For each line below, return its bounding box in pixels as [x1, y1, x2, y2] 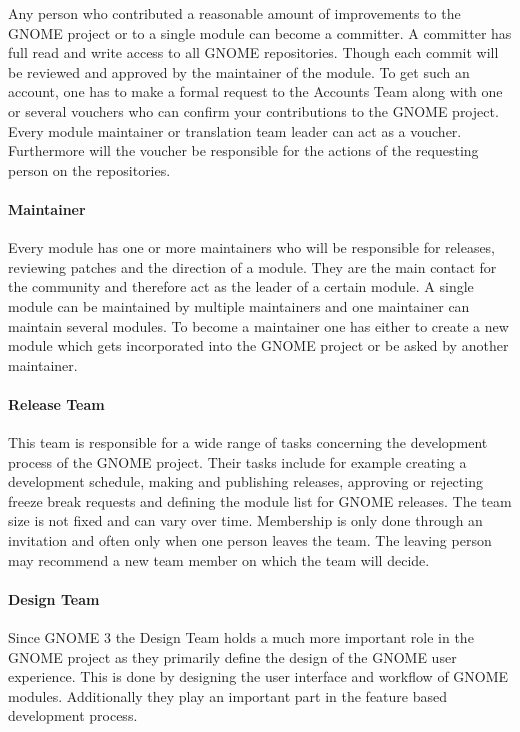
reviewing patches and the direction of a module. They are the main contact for [8, 256, 497, 277]
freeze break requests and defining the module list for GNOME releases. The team [8, 490, 512, 511]
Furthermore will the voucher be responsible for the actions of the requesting [8, 140, 479, 161]
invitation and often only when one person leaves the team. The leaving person [8, 530, 492, 551]
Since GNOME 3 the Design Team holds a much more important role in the [8, 627, 474, 648]
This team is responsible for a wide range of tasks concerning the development [8, 432, 488, 453]
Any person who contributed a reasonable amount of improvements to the [8, 3, 461, 23]
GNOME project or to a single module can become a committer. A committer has [8, 22, 512, 43]
